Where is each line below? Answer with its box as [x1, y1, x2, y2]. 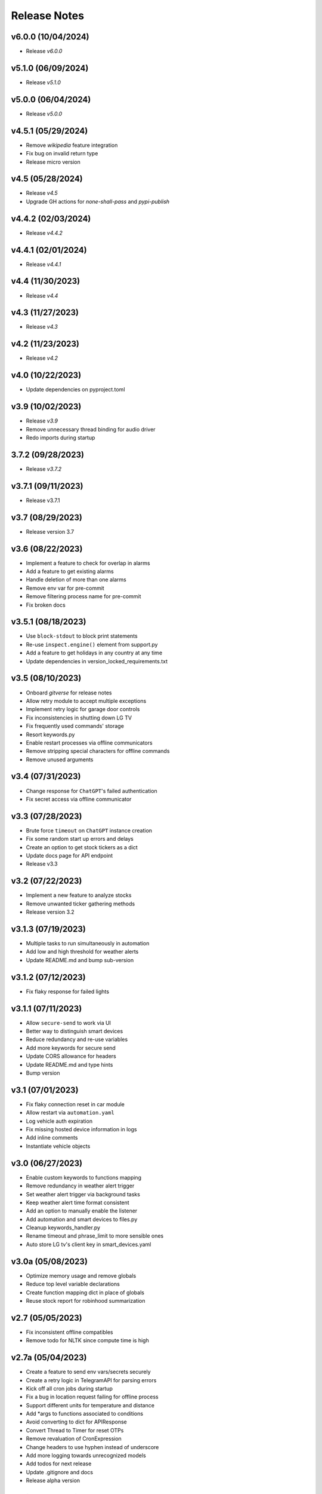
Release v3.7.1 [26, 497, 60, 504]
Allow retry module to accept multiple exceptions [26, 697, 147, 705]
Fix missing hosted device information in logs [26, 1126, 137, 1133]
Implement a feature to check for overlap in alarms [26, 559, 150, 567]
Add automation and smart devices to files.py [26, 1216, 138, 1223]
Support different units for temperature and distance [26, 1401, 155, 1409]
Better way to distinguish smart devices [26, 1028, 123, 1035]
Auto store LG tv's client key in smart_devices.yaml [26, 1241, 151, 1248]
